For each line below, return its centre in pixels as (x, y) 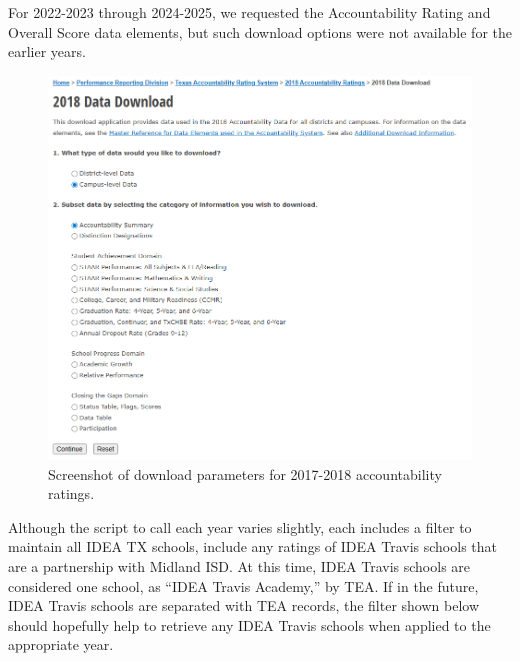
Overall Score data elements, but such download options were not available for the (260, 31)
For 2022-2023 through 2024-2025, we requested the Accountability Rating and (249, 12)
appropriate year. (61, 644)
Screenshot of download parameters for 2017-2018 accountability (245, 473)
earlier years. (47, 51)
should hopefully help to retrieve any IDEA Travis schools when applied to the (249, 624)
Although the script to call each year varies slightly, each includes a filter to (240, 526)
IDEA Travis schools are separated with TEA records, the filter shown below (244, 605)
